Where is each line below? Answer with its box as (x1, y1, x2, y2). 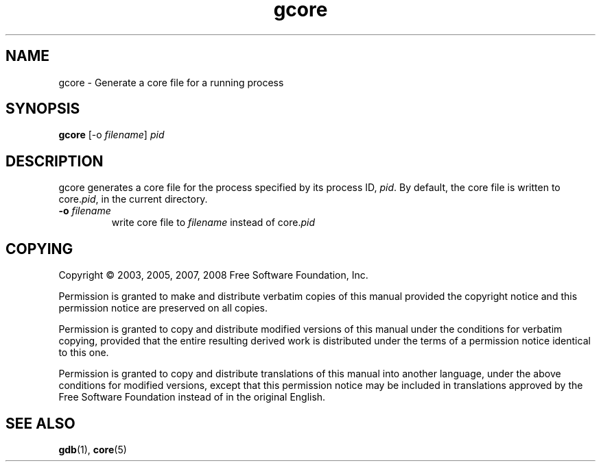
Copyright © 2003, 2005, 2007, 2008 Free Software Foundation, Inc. (58, 269, 368, 281)
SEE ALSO (5, 414, 75, 432)
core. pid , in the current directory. (58, 193, 208, 205)
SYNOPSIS (5, 100, 80, 118)
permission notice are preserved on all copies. (58, 302, 268, 314)
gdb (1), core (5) (58, 443, 127, 455)
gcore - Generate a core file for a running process (58, 76, 284, 88)
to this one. (58, 346, 109, 359)
